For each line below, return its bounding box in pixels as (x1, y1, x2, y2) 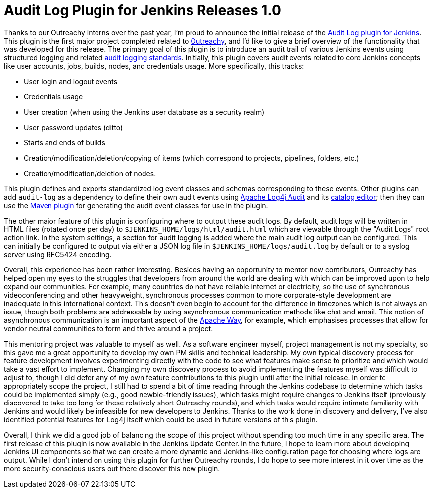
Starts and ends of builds (24, 138, 105, 147)
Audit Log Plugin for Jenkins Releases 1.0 (4, 2, 281, 19)
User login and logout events (24, 77, 118, 86)
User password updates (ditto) (24, 123, 123, 132)
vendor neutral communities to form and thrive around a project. (4, 324, 213, 333)
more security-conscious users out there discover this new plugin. (4, 464, 220, 473)
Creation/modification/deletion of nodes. (24, 169, 156, 178)
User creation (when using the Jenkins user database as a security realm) (24, 107, 265, 116)
